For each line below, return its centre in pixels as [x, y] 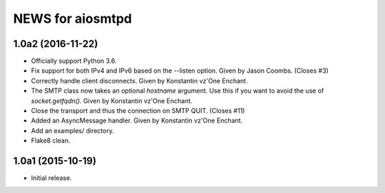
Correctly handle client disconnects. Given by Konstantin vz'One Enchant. [139, 80]
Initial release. [51, 178]
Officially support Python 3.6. [74, 61]
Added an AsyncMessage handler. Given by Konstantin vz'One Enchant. [137, 120]
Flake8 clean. [51, 141]
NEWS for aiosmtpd [72, 19]
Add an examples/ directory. [72, 130]
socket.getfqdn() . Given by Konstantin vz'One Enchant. [112, 100]
